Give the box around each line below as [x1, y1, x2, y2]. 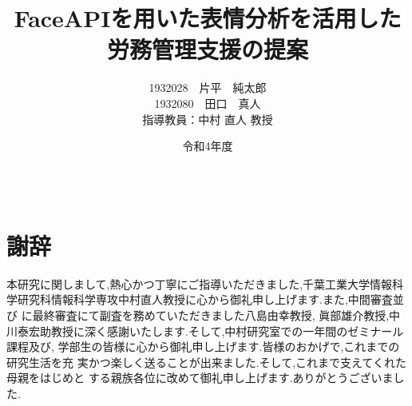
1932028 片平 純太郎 [149, 79, 267, 96]
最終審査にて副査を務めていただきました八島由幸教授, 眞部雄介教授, [32, 307, 390, 323]
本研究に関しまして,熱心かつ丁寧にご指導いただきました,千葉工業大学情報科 [6, 275, 404, 292]
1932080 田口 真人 [154, 94, 261, 111]
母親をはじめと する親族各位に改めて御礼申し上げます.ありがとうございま [6, 369, 394, 386]
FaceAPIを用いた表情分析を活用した [14, 2, 402, 34]
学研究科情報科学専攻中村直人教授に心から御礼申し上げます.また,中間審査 [6, 291, 393, 308]
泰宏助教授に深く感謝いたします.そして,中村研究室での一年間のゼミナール [17, 322, 404, 339]
